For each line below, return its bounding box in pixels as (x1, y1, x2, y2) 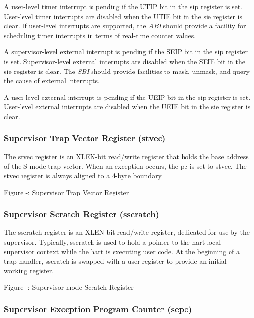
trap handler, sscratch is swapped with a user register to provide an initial (4, 256, 227, 266)
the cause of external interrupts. (4, 75, 100, 86)
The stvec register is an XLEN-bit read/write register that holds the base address (4, 151, 249, 161)
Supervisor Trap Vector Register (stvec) (4, 132, 166, 144)
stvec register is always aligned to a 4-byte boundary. (4, 170, 163, 180)
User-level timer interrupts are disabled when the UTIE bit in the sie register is (4, 11, 243, 21)
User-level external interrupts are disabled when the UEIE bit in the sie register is (4, 101, 251, 112)
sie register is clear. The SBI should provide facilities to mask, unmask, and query (4, 66, 250, 76)
